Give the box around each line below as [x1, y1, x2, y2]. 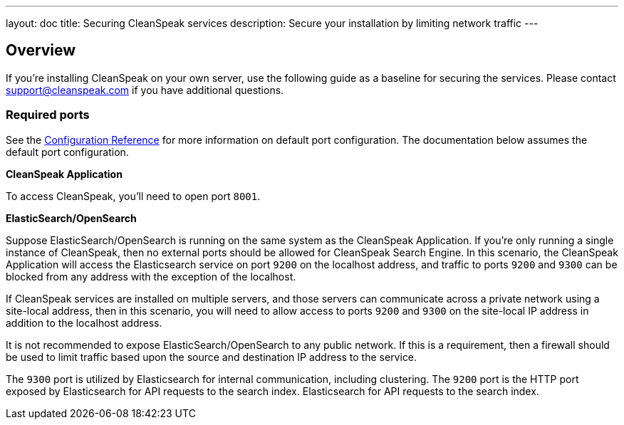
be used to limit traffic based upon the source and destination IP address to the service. [6, 350, 417, 363]
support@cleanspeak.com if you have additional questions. [6, 83, 284, 96]
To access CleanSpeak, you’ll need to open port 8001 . [6, 189, 261, 202]
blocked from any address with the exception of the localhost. [6, 270, 296, 283]
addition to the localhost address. [6, 316, 162, 329]
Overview [6, 41, 76, 60]
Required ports [6, 107, 90, 122]
